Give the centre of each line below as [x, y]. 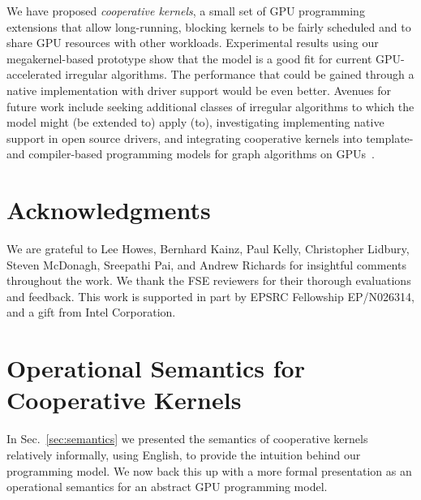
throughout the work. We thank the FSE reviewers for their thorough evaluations [209, 280]
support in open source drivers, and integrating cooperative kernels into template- [210, 138]
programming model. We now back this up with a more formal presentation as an [209, 470]
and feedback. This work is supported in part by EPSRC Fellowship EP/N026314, [210, 296]
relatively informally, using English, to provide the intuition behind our [184, 454]
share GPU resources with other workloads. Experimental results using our [193, 43]
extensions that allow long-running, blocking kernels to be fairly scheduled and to [209, 26]
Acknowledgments [109, 210]
